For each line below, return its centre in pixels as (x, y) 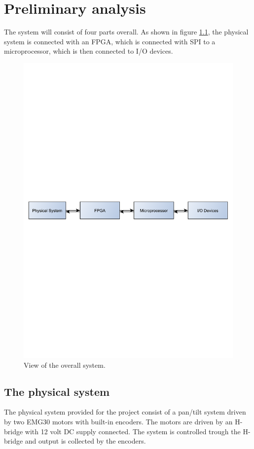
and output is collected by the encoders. (85, 441)
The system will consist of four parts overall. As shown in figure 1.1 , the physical (126, 32)
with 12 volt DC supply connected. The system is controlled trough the (133, 431)
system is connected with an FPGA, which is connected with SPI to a (110, 41)
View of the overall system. (65, 365)
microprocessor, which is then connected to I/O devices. (89, 51)
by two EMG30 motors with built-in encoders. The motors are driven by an (118, 421)
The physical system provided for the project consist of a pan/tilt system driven (125, 412)
